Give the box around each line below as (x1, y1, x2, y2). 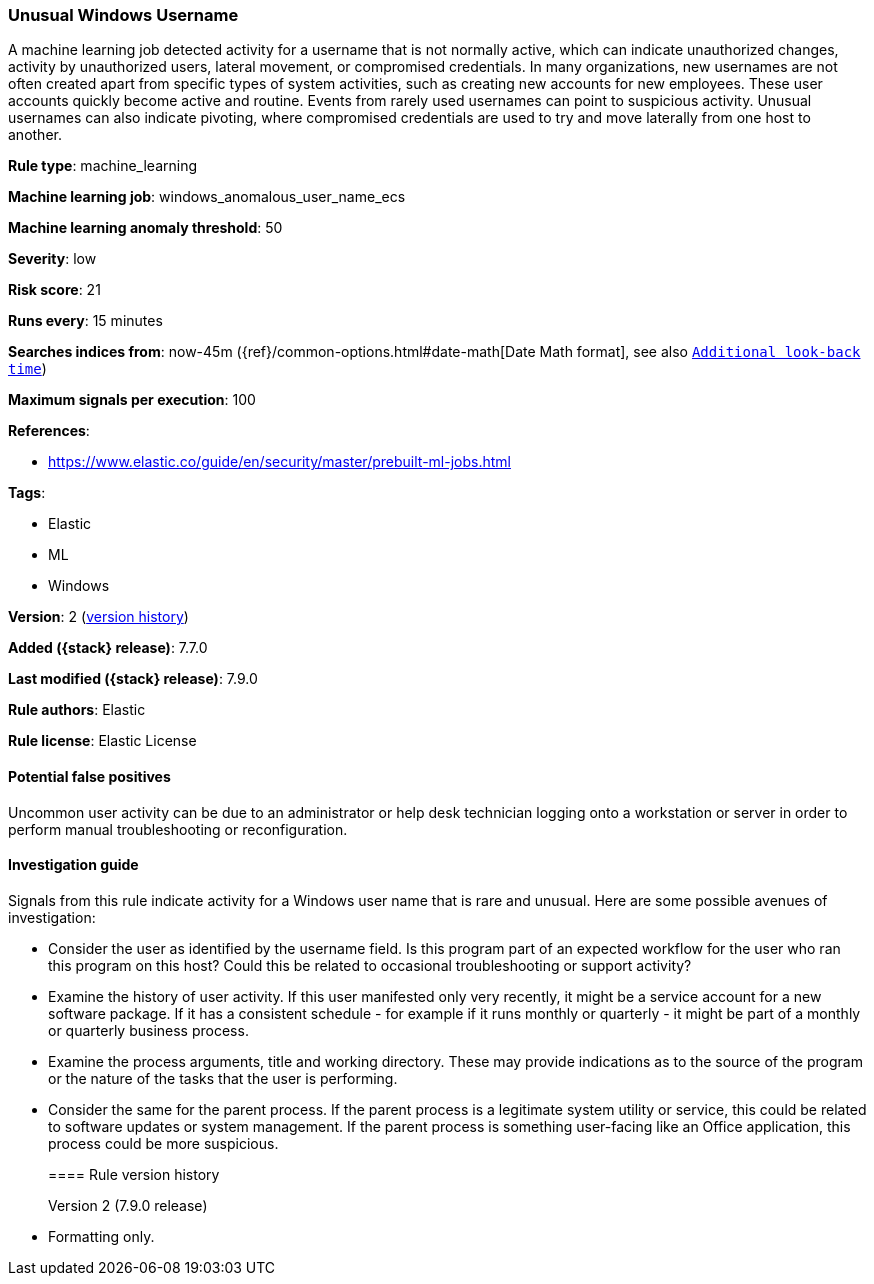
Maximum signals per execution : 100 (8, 391, 256, 409)
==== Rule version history (48, 1165, 220, 1183)
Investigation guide (8, 856, 139, 874)
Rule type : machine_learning (8, 157, 198, 175)
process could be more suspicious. (48, 1134, 279, 1152)
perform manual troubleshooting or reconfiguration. (8, 820, 348, 838)
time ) (8, 360, 47, 378)
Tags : (8, 484, 46, 502)
